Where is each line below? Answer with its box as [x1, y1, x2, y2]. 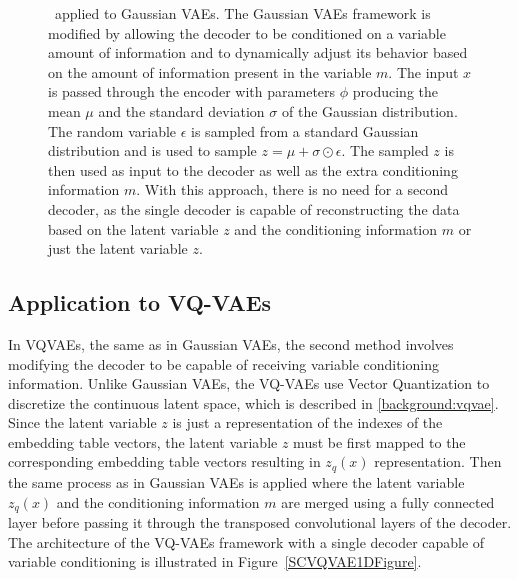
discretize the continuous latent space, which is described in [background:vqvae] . [8, 392, 499, 413]
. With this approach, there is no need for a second [136, 179, 449, 200]
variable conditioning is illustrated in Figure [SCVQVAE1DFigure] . [8, 551, 422, 572]
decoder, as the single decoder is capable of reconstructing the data [48, 198, 460, 219]
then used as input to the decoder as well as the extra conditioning [48, 159, 458, 180]
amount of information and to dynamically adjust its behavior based [48, 42, 468, 63]
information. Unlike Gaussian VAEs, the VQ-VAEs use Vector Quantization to [8, 373, 490, 394]
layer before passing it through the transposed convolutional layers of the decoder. [8, 511, 512, 532]
